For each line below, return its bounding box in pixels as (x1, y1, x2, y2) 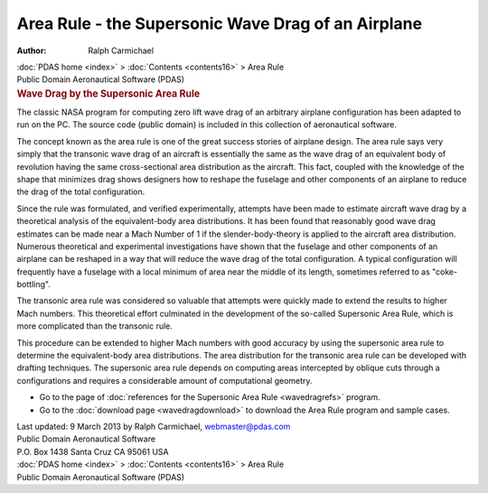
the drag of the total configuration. (16, 186, 145, 198)
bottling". (16, 279, 52, 290)
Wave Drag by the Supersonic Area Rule (16, 87, 201, 99)
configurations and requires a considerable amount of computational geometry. (16, 375, 313, 386)
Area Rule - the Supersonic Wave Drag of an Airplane (16, 14, 423, 33)
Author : (16, 45, 47, 56)
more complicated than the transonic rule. (16, 321, 174, 331)
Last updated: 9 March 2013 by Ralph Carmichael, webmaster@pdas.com (16, 421, 291, 432)
